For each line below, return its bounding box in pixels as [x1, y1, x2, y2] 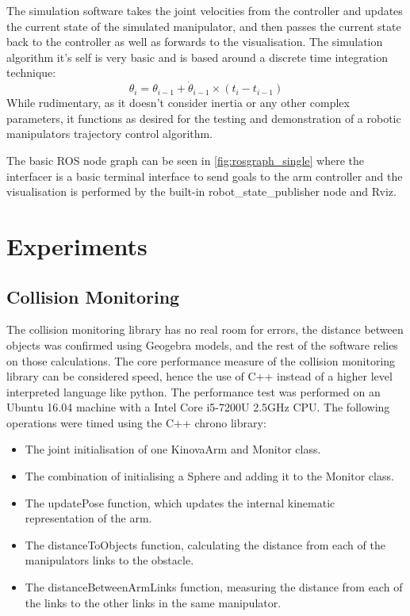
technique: [6, 64, 56, 81]
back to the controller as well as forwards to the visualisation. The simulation [6, 33, 383, 50]
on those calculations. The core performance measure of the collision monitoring [6, 352, 396, 369]
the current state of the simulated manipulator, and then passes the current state [6, 17, 401, 34]
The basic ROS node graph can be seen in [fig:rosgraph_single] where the [6, 151, 365, 168]
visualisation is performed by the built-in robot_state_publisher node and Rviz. [6, 183, 397, 200]
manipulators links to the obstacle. [25, 552, 194, 568]
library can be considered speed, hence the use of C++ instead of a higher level [6, 368, 393, 385]
